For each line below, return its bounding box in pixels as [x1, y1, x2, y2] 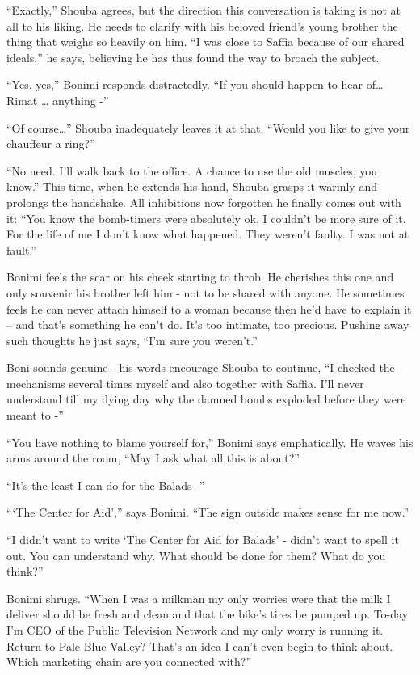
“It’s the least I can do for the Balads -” [6, 476, 205, 493]
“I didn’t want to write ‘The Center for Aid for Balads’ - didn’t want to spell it [6, 531, 399, 548]
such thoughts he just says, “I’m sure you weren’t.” [6, 331, 258, 348]
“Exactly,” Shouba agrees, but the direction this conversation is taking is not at [6, 2, 401, 18]
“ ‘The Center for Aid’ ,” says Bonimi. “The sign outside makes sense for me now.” [6, 504, 409, 521]
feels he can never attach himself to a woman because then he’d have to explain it [6, 300, 412, 317]
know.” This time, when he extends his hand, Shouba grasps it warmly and [6, 178, 377, 195]
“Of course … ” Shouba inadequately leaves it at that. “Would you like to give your [6, 119, 410, 136]
